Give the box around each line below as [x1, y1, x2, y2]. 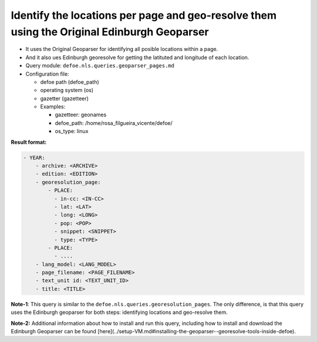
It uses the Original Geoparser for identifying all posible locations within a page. [25, 46, 218, 53]
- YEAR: [23, 154, 45, 161]
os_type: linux [55, 128, 89, 135]
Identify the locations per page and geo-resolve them [11, 9, 277, 22]
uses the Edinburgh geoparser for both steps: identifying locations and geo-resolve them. [11, 309, 228, 316]
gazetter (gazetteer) [40, 94, 89, 102]
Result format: [11, 138, 47, 145]
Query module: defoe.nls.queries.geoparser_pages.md [25, 62, 174, 69]
